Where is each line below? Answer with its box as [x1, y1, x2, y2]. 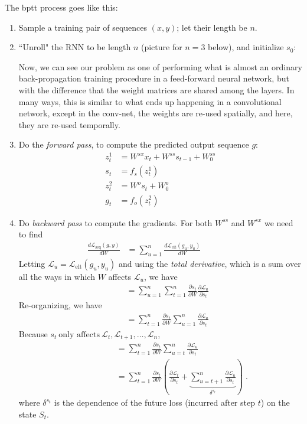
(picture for [141, 41, 182, 53]
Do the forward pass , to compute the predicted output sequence [18, 138, 249, 151]
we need [264, 216, 293, 229]
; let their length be [177, 21, 247, 33]
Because [18, 327, 48, 340]
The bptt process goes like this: [5, 1, 118, 13]
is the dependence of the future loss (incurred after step [54, 396, 255, 408]
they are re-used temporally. [18, 118, 120, 131]
